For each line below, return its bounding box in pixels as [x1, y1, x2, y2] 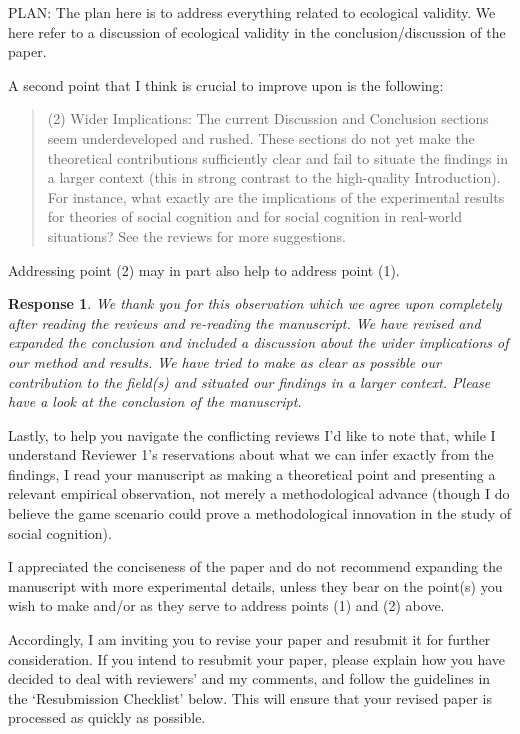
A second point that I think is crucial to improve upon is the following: [8, 74, 444, 95]
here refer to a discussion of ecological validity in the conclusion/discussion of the [8, 21, 506, 42]
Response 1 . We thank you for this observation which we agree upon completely [8, 293, 502, 314]
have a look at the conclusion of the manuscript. [8, 391, 302, 412]
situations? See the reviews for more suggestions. [47, 225, 346, 246]
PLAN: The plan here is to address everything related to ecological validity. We [8, 2, 496, 22]
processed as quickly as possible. [8, 707, 206, 728]
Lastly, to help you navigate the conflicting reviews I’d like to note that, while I [8, 424, 496, 445]
